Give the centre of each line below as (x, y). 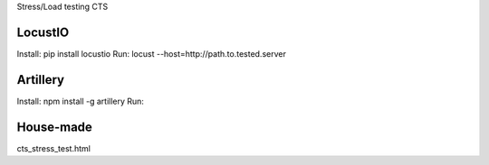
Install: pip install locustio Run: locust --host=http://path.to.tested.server (152, 53)
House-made (54, 127)
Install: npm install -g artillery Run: (81, 101)
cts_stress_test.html (53, 148)
